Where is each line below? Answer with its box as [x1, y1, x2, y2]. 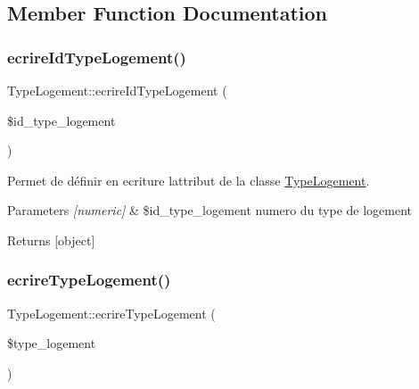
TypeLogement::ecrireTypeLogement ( [7, 303, 216, 322]
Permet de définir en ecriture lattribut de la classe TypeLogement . [7, 170, 370, 189]
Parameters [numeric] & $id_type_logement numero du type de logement [7, 201, 413, 219]
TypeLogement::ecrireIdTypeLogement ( [7, 81, 227, 99]
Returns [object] [7, 230, 95, 249]
